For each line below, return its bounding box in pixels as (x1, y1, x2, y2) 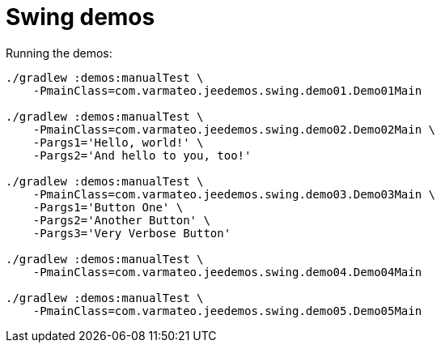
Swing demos (6, 3, 155, 31)
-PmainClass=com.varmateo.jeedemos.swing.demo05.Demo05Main (32, 304, 422, 317)
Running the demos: (6, 45, 112, 60)
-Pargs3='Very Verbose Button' (32, 226, 231, 240)
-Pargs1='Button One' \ (32, 200, 184, 214)
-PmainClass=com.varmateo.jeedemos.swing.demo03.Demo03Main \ (32, 187, 436, 201)
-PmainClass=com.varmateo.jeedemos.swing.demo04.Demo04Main (32, 265, 422, 279)
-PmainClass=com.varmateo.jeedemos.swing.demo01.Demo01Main (32, 83, 422, 97)
